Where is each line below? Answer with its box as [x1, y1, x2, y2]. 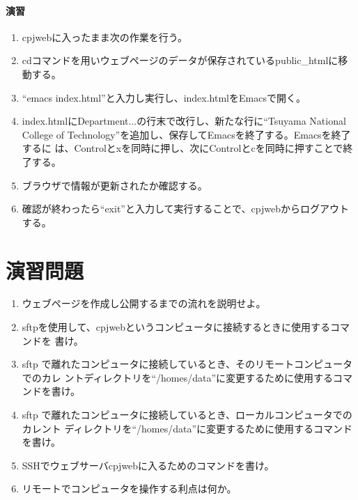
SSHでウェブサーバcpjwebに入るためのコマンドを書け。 [22, 458, 274, 472]
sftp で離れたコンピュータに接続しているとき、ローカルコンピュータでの [22, 407, 352, 422]
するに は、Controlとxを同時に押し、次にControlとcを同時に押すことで [22, 141, 343, 155]
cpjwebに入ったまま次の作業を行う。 [22, 29, 187, 44]
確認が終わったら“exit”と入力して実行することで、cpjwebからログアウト [22, 201, 349, 216]
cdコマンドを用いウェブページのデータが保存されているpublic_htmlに [22, 53, 338, 68]
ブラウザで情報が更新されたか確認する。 [22, 178, 208, 192]
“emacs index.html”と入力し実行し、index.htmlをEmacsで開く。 [22, 90, 306, 104]
